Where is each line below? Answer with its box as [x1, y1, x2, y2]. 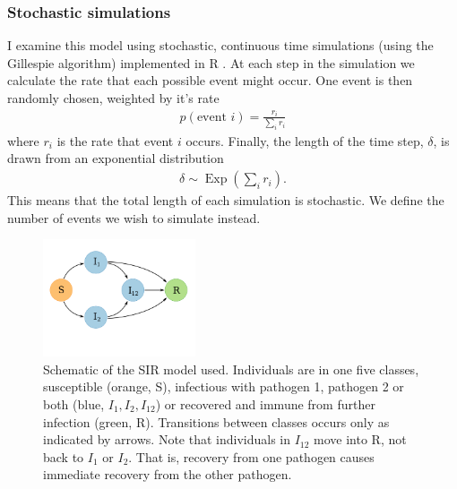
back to [43, 447, 84, 466]
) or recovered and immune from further [155, 395, 375, 414]
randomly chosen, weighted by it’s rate [7, 89, 220, 107]
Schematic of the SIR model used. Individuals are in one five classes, [43, 359, 419, 378]
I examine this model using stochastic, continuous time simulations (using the [7, 36, 434, 55]
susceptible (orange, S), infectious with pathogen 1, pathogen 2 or [43, 377, 404, 396]
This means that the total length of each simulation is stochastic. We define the [7, 191, 444, 210]
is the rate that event [56, 131, 174, 150]
